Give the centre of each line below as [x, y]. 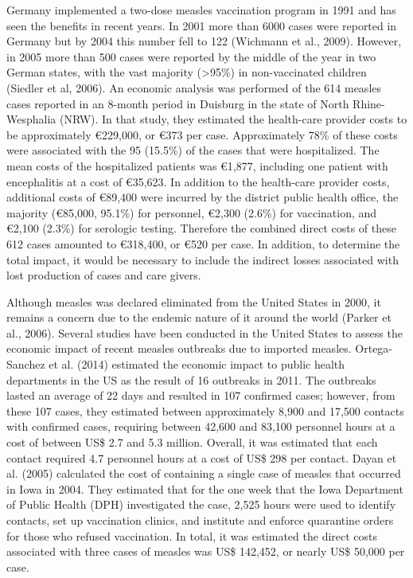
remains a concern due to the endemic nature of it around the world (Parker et [199, 317]
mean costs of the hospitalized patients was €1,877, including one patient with [197, 165]
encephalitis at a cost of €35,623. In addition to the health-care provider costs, [198, 181]
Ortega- [374, 348]
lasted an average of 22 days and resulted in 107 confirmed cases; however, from [201, 395]
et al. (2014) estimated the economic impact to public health [197, 364]
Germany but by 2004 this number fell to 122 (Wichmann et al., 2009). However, [204, 41]
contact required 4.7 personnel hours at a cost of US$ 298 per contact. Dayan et [202, 457]
